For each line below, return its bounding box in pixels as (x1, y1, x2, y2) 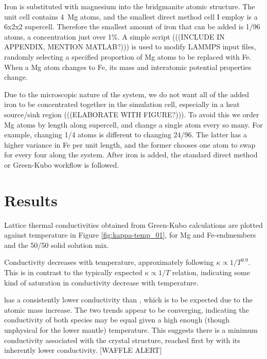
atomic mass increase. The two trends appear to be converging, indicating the (4, 304, 250, 315)
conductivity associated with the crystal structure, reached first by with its (4, 334, 240, 345)
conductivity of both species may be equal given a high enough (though (4, 314, 230, 325)
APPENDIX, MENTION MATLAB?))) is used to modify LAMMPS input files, (4, 41, 256, 52)
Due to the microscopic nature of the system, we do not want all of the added (4, 88, 250, 99)
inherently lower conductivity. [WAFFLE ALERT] (4, 345, 162, 355)
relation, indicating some (172, 267, 250, 277)
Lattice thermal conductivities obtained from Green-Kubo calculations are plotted (4, 219, 263, 230)
